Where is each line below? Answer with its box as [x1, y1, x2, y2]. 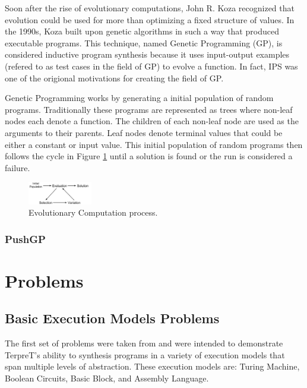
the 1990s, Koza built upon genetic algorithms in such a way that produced [5, 25, 279, 37]
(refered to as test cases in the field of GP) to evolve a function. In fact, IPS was [5, 59, 298, 72]
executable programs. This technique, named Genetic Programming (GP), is [5, 36, 283, 49]
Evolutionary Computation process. [29, 206, 158, 219]
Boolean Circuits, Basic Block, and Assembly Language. [5, 372, 209, 384]
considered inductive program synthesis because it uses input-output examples [5, 48, 290, 61]
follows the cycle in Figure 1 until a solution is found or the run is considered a [5, 150, 293, 162]
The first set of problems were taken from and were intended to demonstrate [5, 337, 283, 349]
